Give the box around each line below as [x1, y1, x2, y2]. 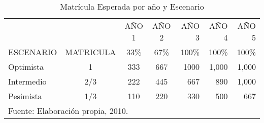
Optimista [8, 61, 44, 72]
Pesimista [8, 90, 42, 102]
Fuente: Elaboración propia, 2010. [8, 105, 128, 116]
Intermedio [8, 75, 47, 87]
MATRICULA [65, 46, 116, 58]
